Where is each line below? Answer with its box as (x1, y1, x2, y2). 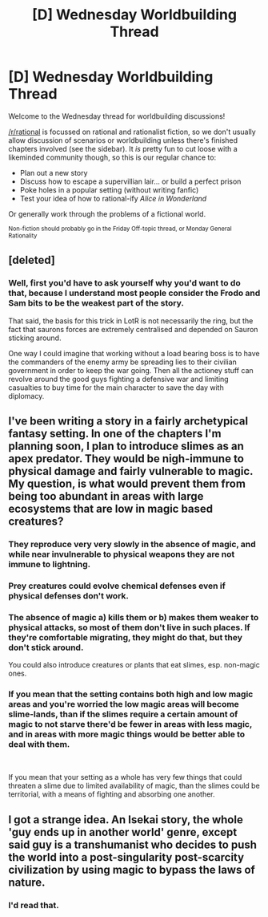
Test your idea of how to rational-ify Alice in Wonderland (19, 193, 207, 203)
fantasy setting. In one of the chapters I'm (8, 427, 222, 440)
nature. (8, 875, 46, 889)
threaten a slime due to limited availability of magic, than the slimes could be (8, 781, 260, 791)
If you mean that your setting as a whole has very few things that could (8, 773, 242, 782)
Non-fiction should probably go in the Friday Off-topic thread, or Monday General (8, 225, 232, 233)
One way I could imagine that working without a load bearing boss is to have (8, 348, 260, 358)
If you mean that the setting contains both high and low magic (8, 688, 254, 700)
